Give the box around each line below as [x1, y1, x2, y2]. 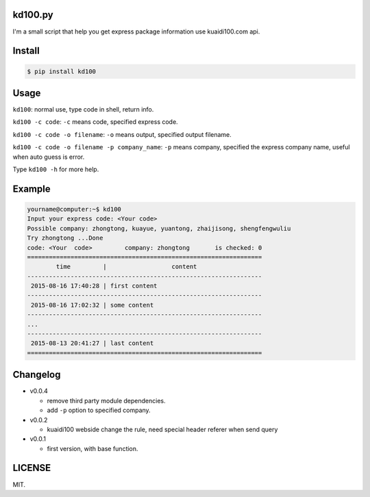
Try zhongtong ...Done [27, 234, 103, 242]
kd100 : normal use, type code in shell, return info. [12, 105, 154, 114]
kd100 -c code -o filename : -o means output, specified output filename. [12, 130, 232, 138]
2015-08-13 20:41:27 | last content [31, 340, 154, 347]
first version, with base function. [47, 444, 138, 453]
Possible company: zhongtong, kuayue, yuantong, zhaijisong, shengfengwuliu [27, 225, 291, 232]
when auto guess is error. [12, 153, 85, 161]
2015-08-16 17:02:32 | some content [31, 301, 154, 309]
